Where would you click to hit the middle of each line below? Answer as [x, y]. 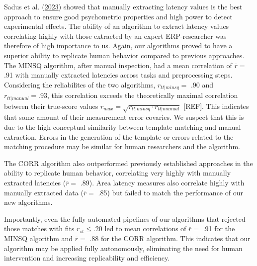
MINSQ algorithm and [39, 238]
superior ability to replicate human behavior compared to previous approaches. [124, 55]
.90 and [202, 84]
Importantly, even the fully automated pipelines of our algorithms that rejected [125, 219]
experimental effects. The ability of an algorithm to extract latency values [117, 26]
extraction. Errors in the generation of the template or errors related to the [119, 136]
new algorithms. [28, 202]
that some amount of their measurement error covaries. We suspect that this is [124, 117]
